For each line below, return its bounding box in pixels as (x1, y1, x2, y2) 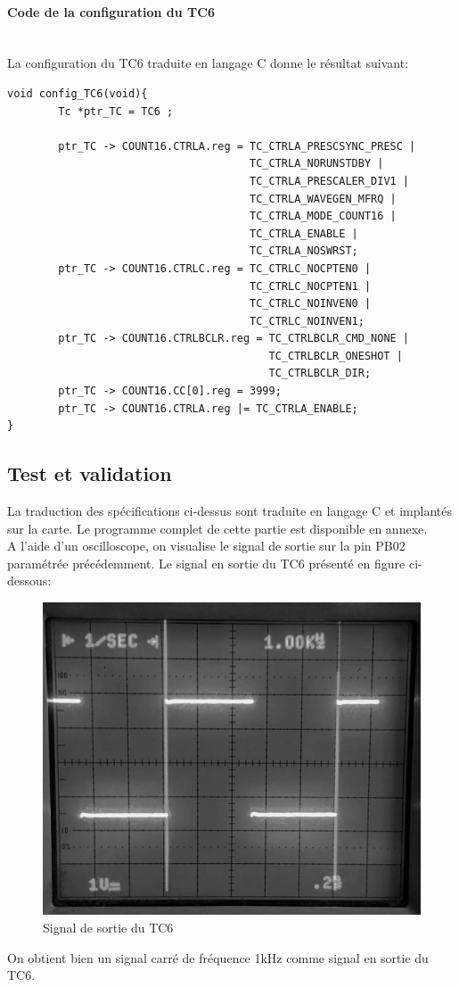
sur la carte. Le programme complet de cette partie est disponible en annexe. (7, 518, 428, 537)
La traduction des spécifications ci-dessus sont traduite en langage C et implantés (7, 502, 453, 520)
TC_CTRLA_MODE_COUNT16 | (250, 210, 397, 223)
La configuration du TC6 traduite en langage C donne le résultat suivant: (7, 54, 409, 72)
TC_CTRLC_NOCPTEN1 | (250, 279, 372, 293)
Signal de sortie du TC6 (43, 917, 174, 936)
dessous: (7, 571, 52, 590)
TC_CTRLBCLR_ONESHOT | (268, 349, 403, 362)
